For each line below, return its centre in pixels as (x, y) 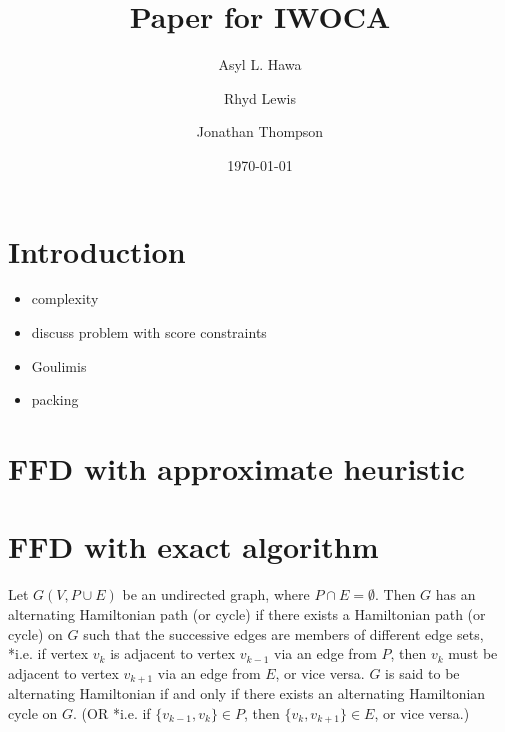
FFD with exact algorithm (193, 546)
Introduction (97, 250)
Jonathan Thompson (260, 131)
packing (55, 399)
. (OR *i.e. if (112, 712)
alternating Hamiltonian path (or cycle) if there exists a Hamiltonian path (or (247, 613)
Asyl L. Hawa (260, 64)
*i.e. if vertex (48, 653)
